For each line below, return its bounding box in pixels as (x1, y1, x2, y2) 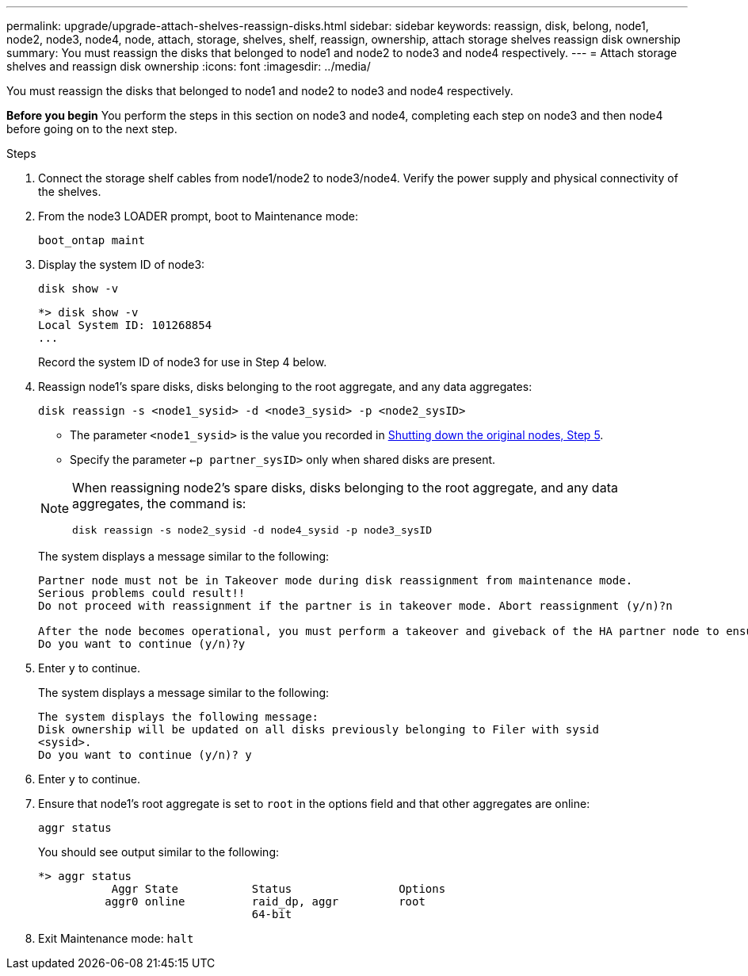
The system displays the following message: (38, 710, 319, 723)
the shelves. (38, 185, 101, 198)
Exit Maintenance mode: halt (38, 932, 194, 945)
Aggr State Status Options (111, 882, 446, 895)
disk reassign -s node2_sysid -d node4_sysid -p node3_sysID (72, 524, 433, 536)
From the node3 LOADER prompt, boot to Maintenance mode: (38, 209, 359, 223)
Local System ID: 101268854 (38, 319, 212, 331)
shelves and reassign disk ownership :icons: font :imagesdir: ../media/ (6, 59, 371, 73)
